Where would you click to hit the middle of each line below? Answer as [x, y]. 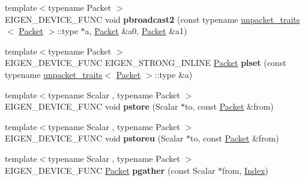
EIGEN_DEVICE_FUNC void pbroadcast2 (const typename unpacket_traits [152, 19]
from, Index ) [245, 170]
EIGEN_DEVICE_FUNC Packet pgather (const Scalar [110, 170]
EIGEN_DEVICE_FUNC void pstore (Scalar [92, 106]
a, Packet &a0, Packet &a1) [136, 31]
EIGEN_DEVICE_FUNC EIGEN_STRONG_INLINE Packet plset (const [146, 63]
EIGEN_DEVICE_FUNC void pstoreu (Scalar [94, 138]
